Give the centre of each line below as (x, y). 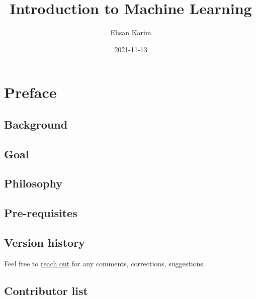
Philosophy (33, 183)
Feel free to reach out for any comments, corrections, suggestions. (105, 263)
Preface (30, 92)
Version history (45, 242)
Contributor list (46, 290)
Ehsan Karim (131, 32)
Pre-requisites (41, 213)
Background (36, 124)
